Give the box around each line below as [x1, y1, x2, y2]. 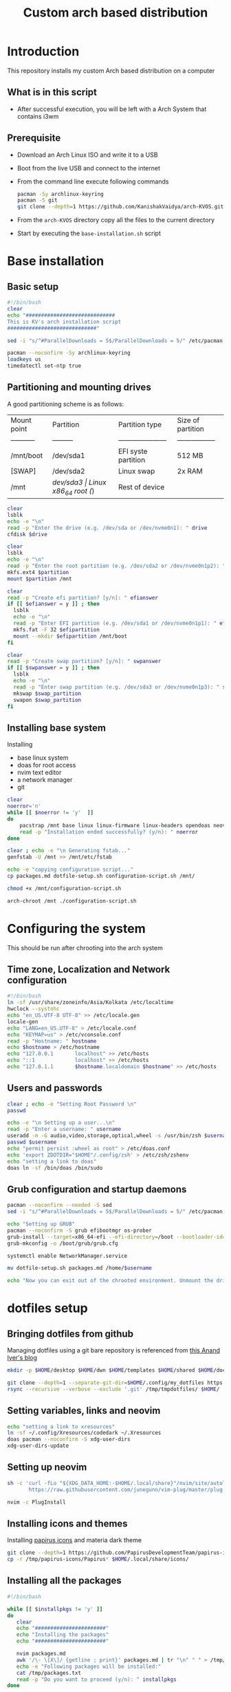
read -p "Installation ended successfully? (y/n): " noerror [19, 828, 198, 836]
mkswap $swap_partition [13, 690, 81, 697]
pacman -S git [16, 197, 58, 204]
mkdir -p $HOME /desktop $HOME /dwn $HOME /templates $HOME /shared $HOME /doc [7, 1367, 226, 1374]
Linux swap [118, 466, 155, 475]
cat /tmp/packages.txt [16, 1669, 81, 1676]
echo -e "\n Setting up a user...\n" [7, 1119, 115, 1126]
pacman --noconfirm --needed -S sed [7, 1202, 112, 1209]
